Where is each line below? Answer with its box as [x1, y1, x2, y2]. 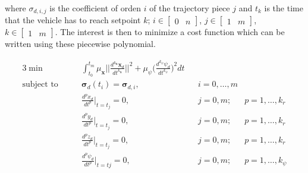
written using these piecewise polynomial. [5, 37, 156, 50]
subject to [22, 80, 58, 89]
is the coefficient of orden [49, 2, 141, 14]
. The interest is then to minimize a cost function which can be [55, 26, 285, 38]
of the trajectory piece [149, 2, 230, 14]
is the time [264, 2, 303, 14]
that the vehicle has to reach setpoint [5, 14, 141, 26]
